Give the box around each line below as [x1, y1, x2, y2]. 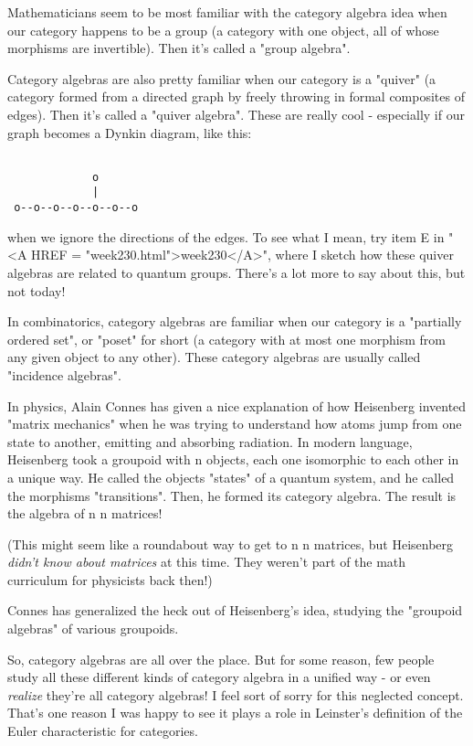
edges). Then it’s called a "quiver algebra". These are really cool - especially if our [7, 104, 465, 123]
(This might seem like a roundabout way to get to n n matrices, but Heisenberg [7, 534, 454, 553]
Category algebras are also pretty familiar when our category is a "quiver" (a [7, 69, 436, 88]
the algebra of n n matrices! [7, 504, 163, 523]
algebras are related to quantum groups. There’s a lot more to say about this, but [7, 262, 466, 282]
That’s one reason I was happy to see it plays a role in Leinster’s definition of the [7, 703, 463, 722]
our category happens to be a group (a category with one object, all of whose [7, 20, 439, 39]
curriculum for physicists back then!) [7, 570, 213, 589]
